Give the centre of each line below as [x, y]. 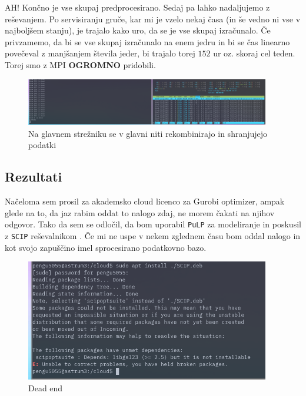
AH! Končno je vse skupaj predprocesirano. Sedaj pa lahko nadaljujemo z [137, 7]
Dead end [46, 388]
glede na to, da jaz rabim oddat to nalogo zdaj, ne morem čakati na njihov [140, 212]
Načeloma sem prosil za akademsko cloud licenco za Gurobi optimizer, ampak [145, 201]
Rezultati [34, 177]
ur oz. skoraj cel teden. [254, 53]
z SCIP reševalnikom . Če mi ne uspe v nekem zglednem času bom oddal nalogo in [153, 236]
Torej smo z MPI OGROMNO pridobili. [80, 64]
